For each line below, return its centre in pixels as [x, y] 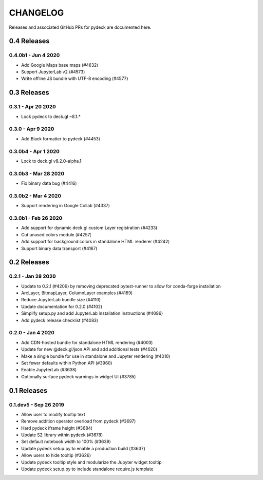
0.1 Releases [28, 391]
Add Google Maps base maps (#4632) [60, 65]
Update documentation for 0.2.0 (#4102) [62, 307]
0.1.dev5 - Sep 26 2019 [37, 404]
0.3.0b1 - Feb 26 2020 [36, 218]
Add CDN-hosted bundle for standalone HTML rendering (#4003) [87, 342]
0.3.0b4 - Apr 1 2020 [34, 151]
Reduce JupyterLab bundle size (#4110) [61, 300]
